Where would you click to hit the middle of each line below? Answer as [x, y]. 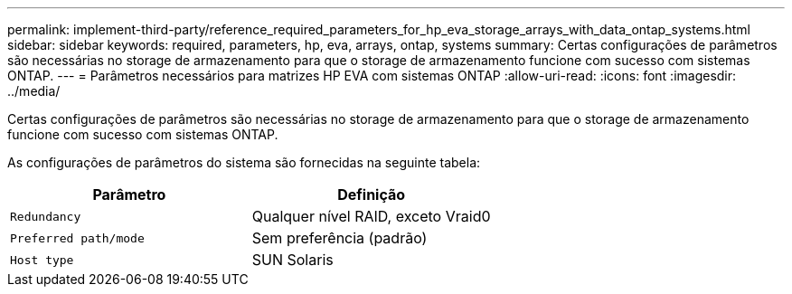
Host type [42, 260]
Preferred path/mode [77, 238]
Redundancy [46, 216]
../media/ [34, 91]
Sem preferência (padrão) [339, 238]
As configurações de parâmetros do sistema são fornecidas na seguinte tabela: [244, 162]
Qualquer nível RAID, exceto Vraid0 [371, 216]
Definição [372, 194]
